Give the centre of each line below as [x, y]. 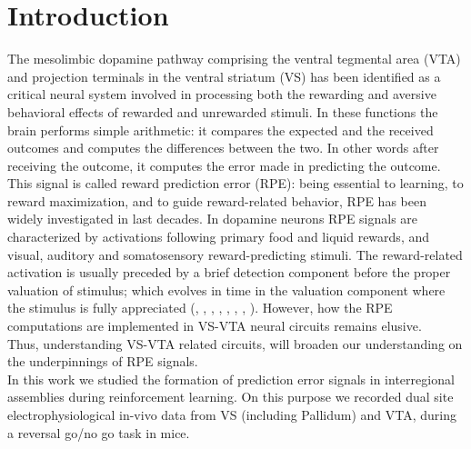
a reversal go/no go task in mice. [99, 432]
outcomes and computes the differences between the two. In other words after [223, 148]
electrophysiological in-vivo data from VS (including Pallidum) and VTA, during [232, 414]
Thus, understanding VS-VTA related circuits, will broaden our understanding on [235, 343]
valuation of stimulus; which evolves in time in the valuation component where [226, 289]
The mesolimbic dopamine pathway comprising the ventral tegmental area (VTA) [234, 59]
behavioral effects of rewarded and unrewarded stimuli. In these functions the [223, 111]
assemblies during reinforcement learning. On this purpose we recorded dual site [230, 397]
